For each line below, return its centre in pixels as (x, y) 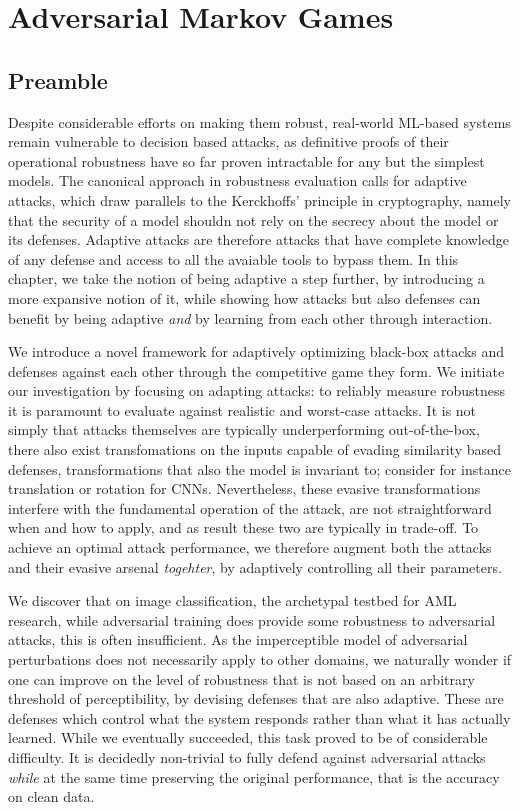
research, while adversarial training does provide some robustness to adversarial (252, 619)
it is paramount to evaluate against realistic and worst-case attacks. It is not (242, 409)
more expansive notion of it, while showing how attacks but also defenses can (244, 297)
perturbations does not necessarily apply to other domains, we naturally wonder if (260, 659)
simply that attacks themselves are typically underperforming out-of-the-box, (244, 429)
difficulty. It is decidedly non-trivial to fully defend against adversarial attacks (247, 756)
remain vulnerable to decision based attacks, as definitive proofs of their (228, 141)
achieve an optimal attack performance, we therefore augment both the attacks (250, 547)
